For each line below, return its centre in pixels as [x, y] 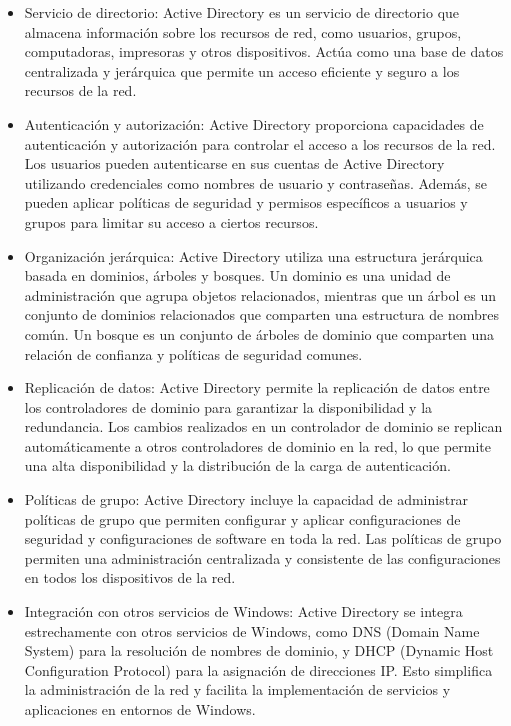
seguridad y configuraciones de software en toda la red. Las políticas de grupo [263, 538]
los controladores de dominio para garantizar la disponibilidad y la [228, 406]
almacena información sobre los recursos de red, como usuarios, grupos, [243, 31]
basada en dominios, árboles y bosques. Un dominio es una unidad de [237, 275]
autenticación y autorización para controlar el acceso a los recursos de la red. [260, 143]
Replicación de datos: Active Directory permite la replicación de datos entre [257, 387]
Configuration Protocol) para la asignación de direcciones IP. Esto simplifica [258, 669]
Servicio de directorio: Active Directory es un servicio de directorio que [242, 12]
